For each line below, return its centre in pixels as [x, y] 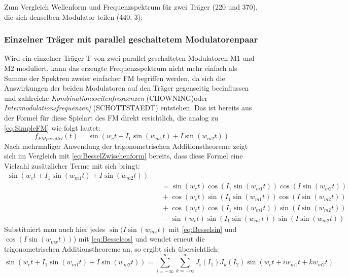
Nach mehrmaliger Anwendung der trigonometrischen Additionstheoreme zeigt [126, 146]
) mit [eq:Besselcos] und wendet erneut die [139, 239]
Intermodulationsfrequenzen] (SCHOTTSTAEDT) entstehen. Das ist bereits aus [128, 108]
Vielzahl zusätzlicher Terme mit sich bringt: [72, 165]
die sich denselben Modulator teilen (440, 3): [74, 16]
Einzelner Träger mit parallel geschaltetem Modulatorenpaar [131, 39]
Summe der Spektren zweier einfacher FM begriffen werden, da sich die [115, 78]
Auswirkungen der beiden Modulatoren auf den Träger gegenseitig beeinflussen [127, 88]
